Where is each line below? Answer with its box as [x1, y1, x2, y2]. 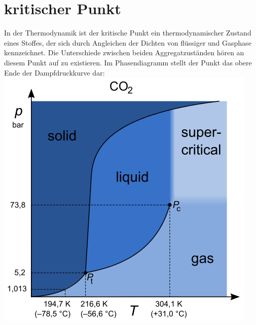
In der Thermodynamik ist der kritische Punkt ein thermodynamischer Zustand [4, 27, 251, 38]
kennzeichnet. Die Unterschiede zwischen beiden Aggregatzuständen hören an [4, 47, 244, 58]
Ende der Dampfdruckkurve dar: [4, 67, 105, 78]
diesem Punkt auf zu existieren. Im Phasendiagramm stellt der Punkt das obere [4, 57, 252, 67]
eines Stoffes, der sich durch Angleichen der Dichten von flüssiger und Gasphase [4, 37, 251, 48]
